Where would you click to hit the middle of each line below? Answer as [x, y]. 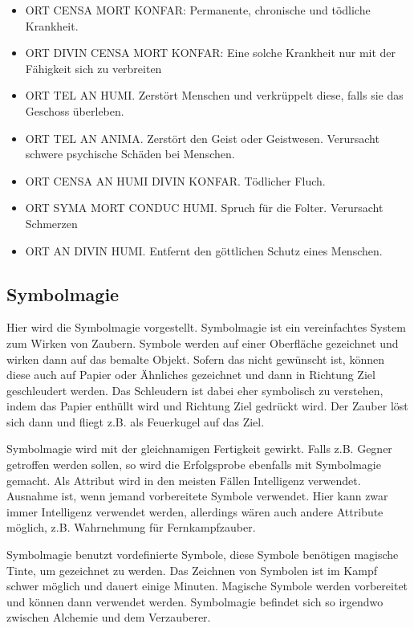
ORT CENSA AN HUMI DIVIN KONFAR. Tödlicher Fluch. [175, 180]
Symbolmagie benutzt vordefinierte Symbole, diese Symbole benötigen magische [203, 555]
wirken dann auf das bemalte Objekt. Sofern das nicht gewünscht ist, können [195, 359]
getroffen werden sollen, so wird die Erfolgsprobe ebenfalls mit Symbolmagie [194, 465]
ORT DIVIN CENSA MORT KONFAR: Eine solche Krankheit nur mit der [211, 53]
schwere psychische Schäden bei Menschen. [130, 154]
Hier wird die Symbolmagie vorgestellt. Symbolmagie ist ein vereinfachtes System [206, 327]
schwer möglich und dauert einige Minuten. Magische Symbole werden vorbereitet [207, 586]
